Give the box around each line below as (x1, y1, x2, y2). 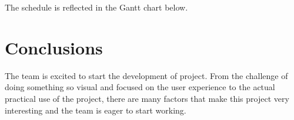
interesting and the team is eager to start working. (5, 104, 186, 116)
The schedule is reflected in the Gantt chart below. (5, 1, 188, 13)
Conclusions (5, 35, 103, 59)
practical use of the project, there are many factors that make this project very (5, 92, 289, 104)
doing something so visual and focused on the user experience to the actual (5, 81, 275, 93)
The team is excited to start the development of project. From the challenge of (5, 69, 288, 81)
